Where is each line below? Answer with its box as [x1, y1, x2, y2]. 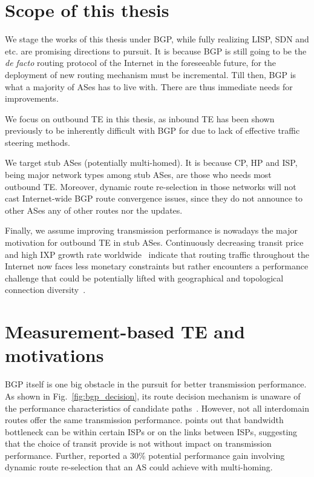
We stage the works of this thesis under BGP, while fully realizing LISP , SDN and [5, 33, 309, 45]
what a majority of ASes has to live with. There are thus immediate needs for [5, 80, 293, 93]
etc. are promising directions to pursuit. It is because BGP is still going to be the [5, 44, 307, 57]
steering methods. [5, 136, 70, 148]
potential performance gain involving [148, 449, 285, 461]
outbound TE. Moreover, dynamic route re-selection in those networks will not [5, 180, 296, 192]
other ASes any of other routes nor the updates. [5, 203, 183, 216]
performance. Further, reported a [5, 449, 128, 461]
